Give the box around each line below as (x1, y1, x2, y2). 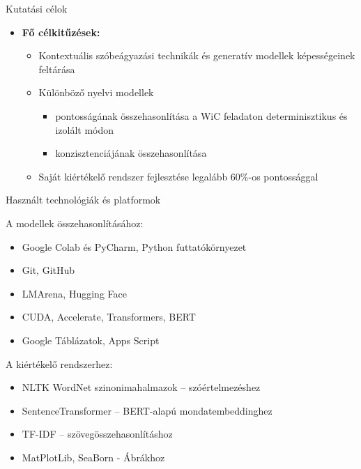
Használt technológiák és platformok (6, 192, 161, 207)
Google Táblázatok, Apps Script (22, 332, 160, 347)
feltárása (38, 61, 75, 76)
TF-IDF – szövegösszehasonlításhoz (22, 426, 173, 441)
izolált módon (55, 122, 114, 137)
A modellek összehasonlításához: (6, 215, 144, 230)
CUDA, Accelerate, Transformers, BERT (22, 309, 196, 324)
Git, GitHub (22, 263, 75, 277)
